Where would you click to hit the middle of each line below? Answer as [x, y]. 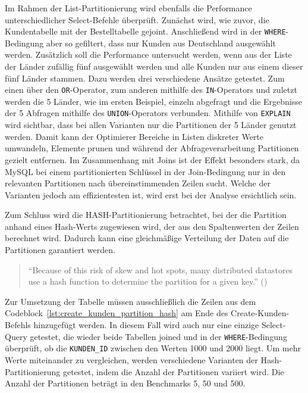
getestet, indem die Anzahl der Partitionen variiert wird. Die [173, 371]
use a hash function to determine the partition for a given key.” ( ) [148, 281]
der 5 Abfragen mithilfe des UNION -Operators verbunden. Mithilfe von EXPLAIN [148, 113]
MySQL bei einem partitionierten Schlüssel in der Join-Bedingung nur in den [145, 171]
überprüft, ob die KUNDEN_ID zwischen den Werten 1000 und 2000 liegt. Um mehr [153, 348]
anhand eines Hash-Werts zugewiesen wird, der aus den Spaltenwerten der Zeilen [152, 226]
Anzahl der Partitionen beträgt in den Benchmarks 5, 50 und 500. [125, 383]
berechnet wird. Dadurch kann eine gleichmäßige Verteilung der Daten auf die [147, 238]
